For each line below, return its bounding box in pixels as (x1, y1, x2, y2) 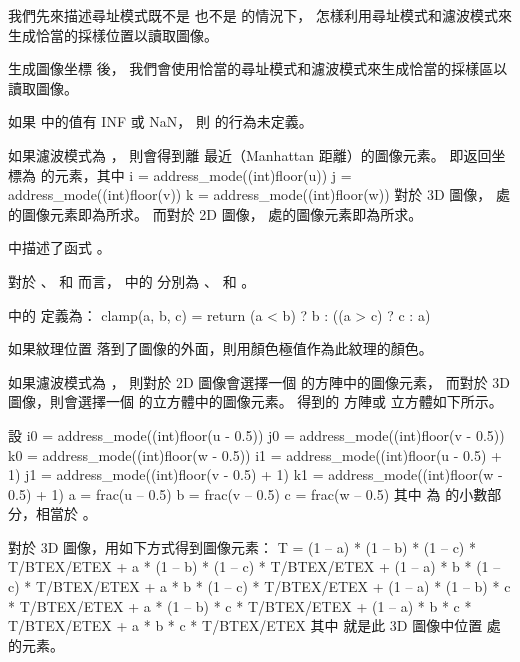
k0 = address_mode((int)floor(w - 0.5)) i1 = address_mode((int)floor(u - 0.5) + (8, 444, 502, 465)
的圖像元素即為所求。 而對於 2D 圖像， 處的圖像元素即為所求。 (8, 203, 423, 224)
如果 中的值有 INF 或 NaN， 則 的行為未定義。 (8, 111, 313, 132)
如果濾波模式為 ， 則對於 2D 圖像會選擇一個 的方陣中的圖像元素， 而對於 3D (8, 371, 511, 392)
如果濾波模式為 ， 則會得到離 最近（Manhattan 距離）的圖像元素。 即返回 (8, 144, 492, 165)
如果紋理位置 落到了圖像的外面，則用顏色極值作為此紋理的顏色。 (8, 338, 433, 359)
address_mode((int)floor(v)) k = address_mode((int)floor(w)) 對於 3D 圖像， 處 (8, 184, 510, 205)
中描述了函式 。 (8, 237, 111, 258)
